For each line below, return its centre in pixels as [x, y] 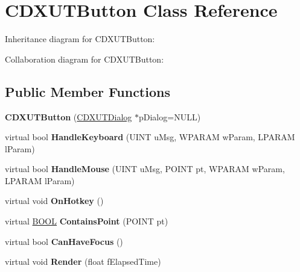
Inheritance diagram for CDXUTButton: [80, 39]
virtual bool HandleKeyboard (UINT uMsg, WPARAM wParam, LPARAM [150, 137]
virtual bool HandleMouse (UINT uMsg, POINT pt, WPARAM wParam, [145, 169]
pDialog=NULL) [170, 116]
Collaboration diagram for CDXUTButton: [85, 59]
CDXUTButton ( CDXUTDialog [69, 116]
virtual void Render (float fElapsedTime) [83, 261]
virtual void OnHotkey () [54, 201]
